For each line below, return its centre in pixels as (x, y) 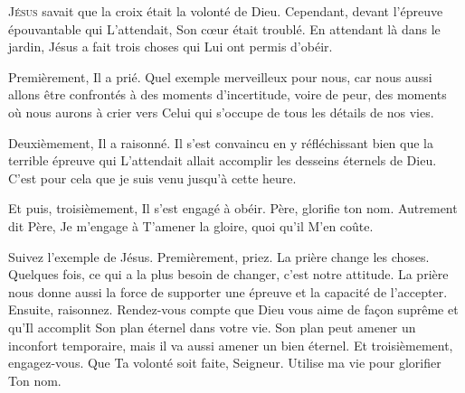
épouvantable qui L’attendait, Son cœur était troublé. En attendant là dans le (224, 28)
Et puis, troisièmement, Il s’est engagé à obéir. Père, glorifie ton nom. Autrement (233, 208)
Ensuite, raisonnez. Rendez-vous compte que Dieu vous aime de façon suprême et (233, 309)
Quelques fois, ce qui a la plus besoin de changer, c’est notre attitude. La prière (228, 274)
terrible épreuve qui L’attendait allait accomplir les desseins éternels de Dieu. (223, 160)
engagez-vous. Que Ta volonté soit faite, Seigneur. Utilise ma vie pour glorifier (225, 363)
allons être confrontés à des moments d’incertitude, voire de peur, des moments (228, 94)
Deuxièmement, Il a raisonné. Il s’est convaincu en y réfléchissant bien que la (221, 142)
